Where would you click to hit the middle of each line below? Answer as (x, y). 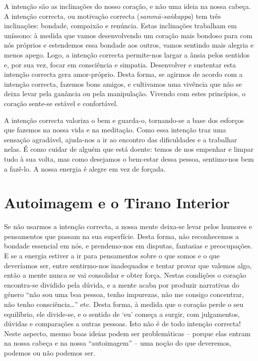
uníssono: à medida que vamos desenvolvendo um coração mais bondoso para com (128, 35)
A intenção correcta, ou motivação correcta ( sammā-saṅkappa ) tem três (113, 16)
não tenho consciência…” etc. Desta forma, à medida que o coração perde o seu (124, 304)
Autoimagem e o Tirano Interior (117, 203)
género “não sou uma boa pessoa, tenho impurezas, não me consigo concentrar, (124, 294)
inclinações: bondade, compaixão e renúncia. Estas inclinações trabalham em (121, 26)
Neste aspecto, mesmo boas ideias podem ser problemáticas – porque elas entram (127, 333)
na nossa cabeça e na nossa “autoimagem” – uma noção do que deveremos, (118, 343)
